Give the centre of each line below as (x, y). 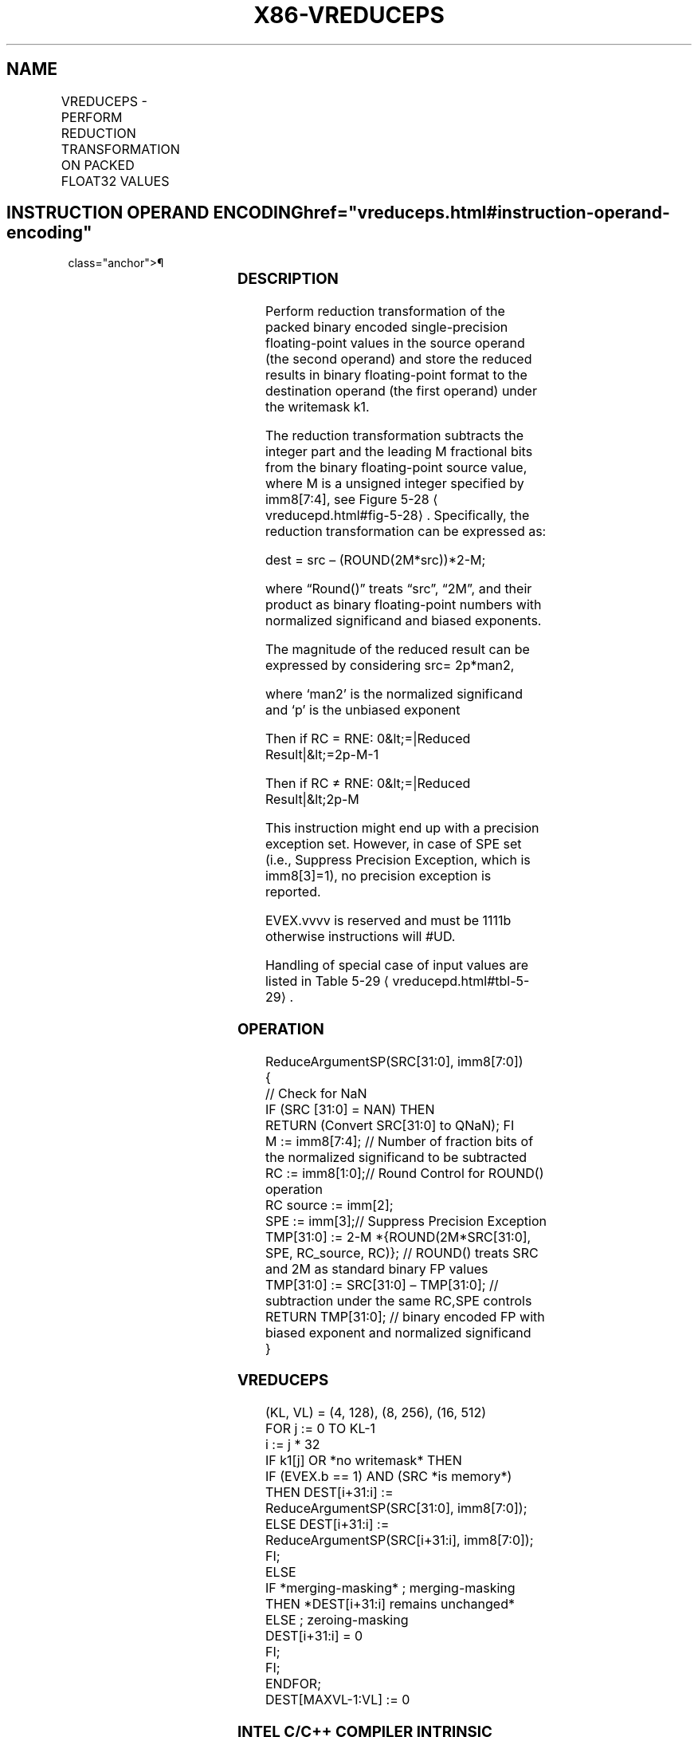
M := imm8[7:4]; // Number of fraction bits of (399, 1141)
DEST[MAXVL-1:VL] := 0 (337, 1700)
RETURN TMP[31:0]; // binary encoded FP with (405, 1316)
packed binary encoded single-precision (386, 327)
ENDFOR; (293, 1684)
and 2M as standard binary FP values (376, 1268)
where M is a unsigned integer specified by (394, 484)
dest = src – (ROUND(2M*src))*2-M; (375, 560)
